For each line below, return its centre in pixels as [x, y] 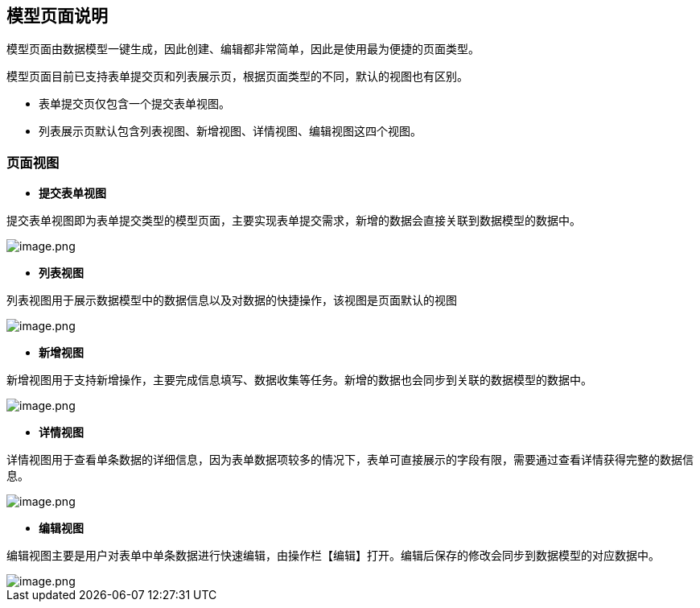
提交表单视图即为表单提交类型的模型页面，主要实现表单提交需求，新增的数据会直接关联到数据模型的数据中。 [294, 221]
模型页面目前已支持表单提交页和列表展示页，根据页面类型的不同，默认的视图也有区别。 [237, 77]
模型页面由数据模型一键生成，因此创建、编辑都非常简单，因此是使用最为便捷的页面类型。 [243, 49]
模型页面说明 [57, 16]
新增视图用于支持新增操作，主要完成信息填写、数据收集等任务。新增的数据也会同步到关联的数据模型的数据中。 [299, 380]
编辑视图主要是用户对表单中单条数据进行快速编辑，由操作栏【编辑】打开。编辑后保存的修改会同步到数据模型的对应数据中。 [333, 556]
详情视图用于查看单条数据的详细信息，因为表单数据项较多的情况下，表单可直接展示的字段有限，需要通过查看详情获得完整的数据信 [350, 460]
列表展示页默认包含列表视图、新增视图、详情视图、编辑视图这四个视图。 [230, 131]
